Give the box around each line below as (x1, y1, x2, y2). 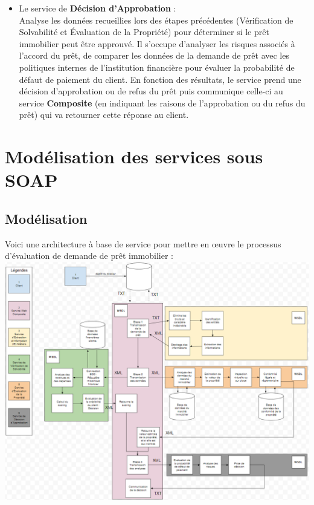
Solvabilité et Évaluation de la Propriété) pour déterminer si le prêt (19, 25, 269, 38)
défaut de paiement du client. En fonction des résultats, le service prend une (19, 73, 301, 85)
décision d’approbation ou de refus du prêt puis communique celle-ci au (19, 85, 283, 97)
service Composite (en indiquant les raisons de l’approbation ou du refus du (19, 96, 306, 109)
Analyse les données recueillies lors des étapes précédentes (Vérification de (19, 13, 293, 26)
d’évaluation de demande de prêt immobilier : (5, 249, 173, 262)
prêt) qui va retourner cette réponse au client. (19, 108, 189, 121)
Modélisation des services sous (5, 144, 263, 169)
